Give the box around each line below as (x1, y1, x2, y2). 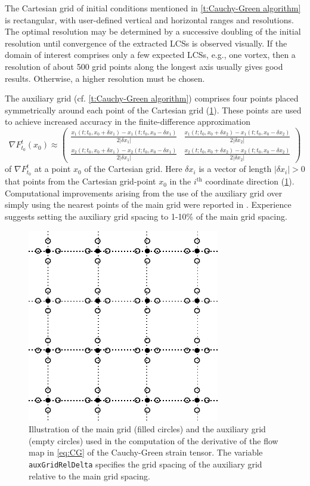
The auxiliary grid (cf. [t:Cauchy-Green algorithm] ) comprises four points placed (5, 92, 299, 104)
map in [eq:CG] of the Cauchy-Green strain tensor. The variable (29, 446, 263, 459)
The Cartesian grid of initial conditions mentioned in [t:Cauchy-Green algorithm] (5, 2, 301, 14)
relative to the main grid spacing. (29, 469, 150, 482)
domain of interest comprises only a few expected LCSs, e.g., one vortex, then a (5, 48, 296, 61)
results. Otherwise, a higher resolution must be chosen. (5, 72, 205, 84)
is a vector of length (199, 162, 272, 175)
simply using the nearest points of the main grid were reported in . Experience (5, 198, 292, 211)
